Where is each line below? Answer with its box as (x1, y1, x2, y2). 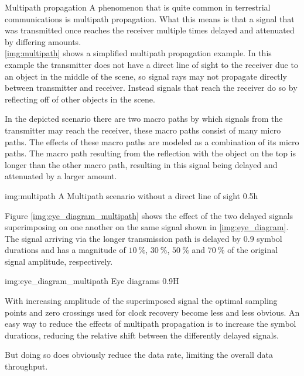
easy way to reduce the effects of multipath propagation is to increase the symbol (5, 317, 296, 330)
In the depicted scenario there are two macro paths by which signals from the (5, 112, 283, 125)
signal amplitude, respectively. (5, 255, 113, 267)
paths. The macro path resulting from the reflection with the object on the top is (5, 147, 296, 159)
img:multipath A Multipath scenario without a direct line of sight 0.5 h (5, 189, 258, 201)
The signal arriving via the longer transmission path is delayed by (5, 232, 241, 244)
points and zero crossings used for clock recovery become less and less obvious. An (5, 306, 300, 318)
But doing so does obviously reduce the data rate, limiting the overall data (5, 348, 273, 361)
